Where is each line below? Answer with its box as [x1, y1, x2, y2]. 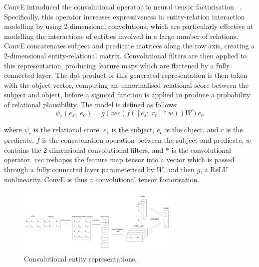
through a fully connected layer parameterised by [4, 164, 154, 174]
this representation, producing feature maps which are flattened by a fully [4, 60, 230, 70]
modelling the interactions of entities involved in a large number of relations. [4, 30, 239, 41]
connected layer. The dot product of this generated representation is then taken [4, 70, 248, 80]
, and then [163, 164, 195, 174]
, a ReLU [200, 164, 229, 174]
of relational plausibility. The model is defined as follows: [4, 99, 178, 109]
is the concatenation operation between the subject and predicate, [42, 135, 244, 145]
